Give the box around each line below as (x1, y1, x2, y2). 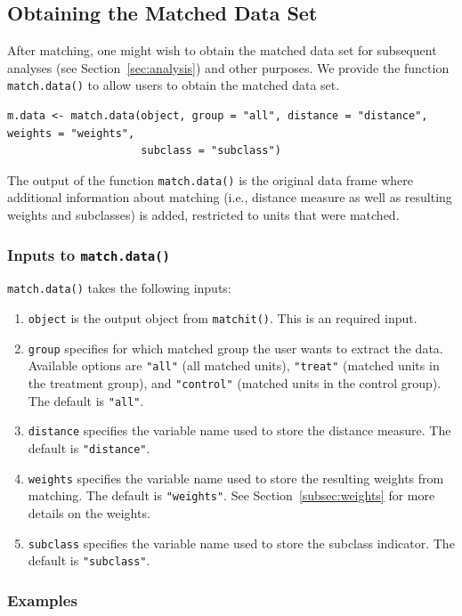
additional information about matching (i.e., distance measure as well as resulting (7, 188, 452, 207)
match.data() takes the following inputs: (7, 279, 231, 297)
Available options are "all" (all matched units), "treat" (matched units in (28, 356, 440, 375)
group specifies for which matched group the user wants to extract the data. (28, 338, 443, 357)
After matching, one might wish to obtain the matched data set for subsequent (7, 41, 437, 60)
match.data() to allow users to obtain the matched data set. (7, 76, 340, 94)
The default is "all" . (28, 391, 144, 409)
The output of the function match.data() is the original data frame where (7, 170, 413, 189)
